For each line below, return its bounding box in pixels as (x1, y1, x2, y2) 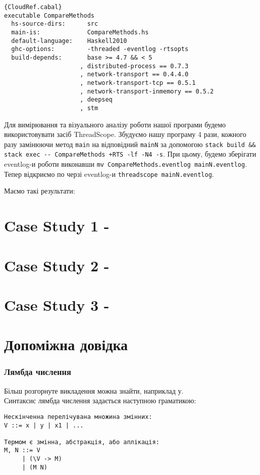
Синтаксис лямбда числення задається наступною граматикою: (4, 395, 196, 406)
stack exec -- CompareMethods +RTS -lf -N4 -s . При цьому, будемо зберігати (4, 149, 256, 159)
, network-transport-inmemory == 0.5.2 (80, 87, 214, 95)
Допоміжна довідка (4, 334, 128, 355)
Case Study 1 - (4, 215, 110, 236)
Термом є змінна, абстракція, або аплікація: (4, 438, 160, 446)
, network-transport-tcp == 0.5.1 (80, 79, 196, 86)
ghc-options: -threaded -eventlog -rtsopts (11, 45, 189, 53)
